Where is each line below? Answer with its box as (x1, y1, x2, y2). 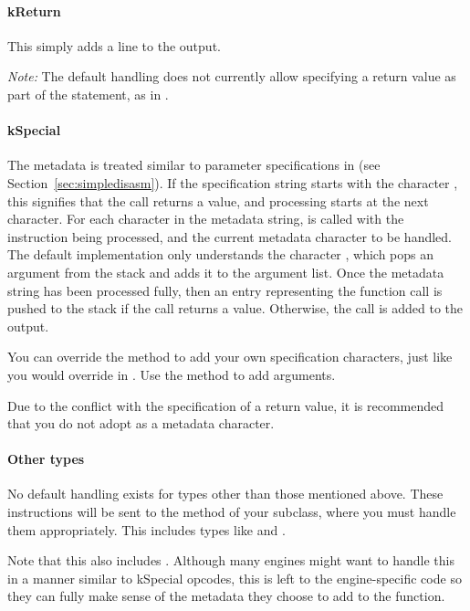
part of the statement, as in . (7, 84, 169, 103)
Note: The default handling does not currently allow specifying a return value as (7, 67, 456, 86)
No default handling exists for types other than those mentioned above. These (7, 484, 444, 503)
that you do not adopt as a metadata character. (7, 414, 275, 433)
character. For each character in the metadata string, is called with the (7, 209, 404, 228)
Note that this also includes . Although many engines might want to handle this (7, 551, 454, 570)
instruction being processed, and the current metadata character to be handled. (7, 226, 452, 246)
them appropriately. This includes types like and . (7, 520, 286, 539)
